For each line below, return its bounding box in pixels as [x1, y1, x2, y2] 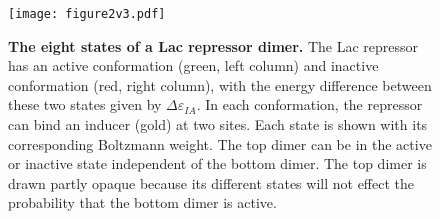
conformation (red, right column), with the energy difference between [8, 74, 432, 95]
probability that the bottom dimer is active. [8, 192, 277, 213]
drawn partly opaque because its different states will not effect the [8, 172, 414, 193]
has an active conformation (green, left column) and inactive [8, 55, 379, 76]
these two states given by [8, 94, 162, 115]
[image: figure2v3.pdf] [8, 7, 166, 21]
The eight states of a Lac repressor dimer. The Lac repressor [8, 35, 419, 56]
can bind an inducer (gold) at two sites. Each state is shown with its [8, 114, 428, 135]
